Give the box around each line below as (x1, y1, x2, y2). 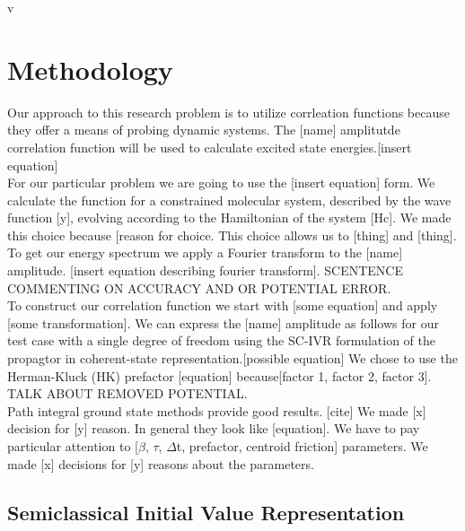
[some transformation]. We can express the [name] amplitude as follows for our (7, 313, 439, 332)
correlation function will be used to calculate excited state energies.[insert (7, 137, 412, 156)
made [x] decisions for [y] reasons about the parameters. (7, 454, 314, 473)
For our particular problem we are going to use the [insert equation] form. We (7, 173, 435, 192)
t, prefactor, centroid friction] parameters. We (176, 437, 428, 455)
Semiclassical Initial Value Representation (7, 498, 405, 526)
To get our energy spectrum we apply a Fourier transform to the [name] (7, 243, 403, 262)
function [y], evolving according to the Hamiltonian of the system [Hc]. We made (7, 208, 452, 227)
